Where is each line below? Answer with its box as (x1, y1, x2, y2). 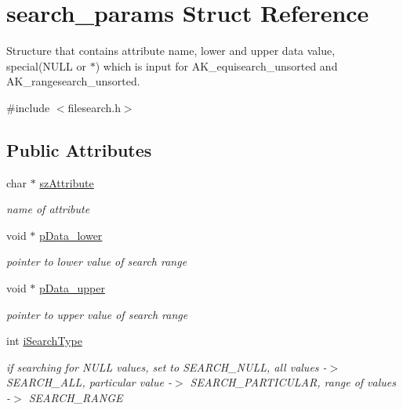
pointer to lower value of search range (6, 253, 187, 270)
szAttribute (39, 174, 94, 190)
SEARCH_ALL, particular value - (6, 374, 172, 390)
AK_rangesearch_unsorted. (6, 73, 140, 89)
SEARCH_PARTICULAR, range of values (190, 374, 396, 390)
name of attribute (6, 201, 90, 217)
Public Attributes (6, 137, 152, 161)
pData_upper (39, 280, 105, 296)
